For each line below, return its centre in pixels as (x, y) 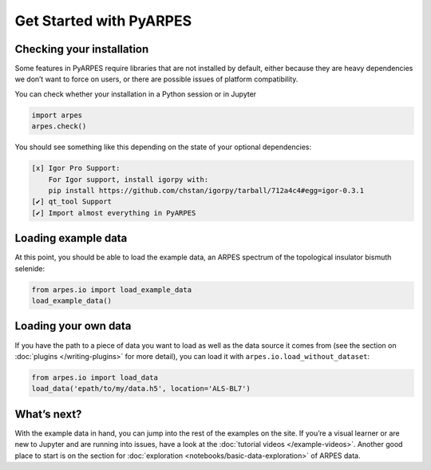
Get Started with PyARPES (103, 21)
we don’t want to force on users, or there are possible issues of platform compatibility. (156, 79)
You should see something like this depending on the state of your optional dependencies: (163, 147)
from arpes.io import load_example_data (111, 290)
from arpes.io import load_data (95, 377)
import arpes (57, 115)
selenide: (30, 268)
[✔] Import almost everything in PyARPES (114, 213)
